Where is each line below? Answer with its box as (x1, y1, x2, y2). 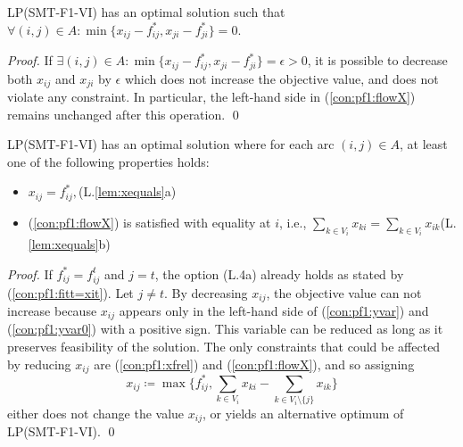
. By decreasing (163, 283, 248, 302)
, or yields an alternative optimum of (202, 403, 404, 422)
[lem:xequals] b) (28, 235, 111, 253)
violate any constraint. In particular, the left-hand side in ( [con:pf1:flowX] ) (7, 87, 416, 105)
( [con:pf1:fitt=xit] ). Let (7, 283, 134, 302)
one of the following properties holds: (7, 152, 210, 170)
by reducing (7, 354, 71, 373)
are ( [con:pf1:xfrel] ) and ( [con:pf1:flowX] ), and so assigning (94, 354, 415, 373)
